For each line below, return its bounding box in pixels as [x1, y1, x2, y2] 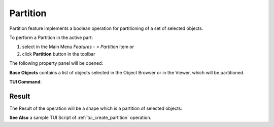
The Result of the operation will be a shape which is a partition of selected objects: [9, 105, 183, 111]
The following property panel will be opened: [9, 60, 104, 66]
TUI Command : [9, 78, 42, 84]
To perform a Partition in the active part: [9, 34, 93, 40]
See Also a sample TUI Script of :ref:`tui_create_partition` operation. [9, 114, 152, 121]
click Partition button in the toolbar [22, 51, 95, 57]
